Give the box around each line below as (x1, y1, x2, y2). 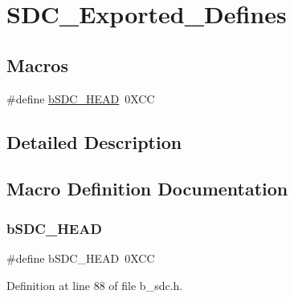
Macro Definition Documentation (6, 176, 288, 201)
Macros (6, 52, 68, 77)
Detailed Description (6, 129, 182, 154)
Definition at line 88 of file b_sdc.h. (6, 276, 183, 293)
